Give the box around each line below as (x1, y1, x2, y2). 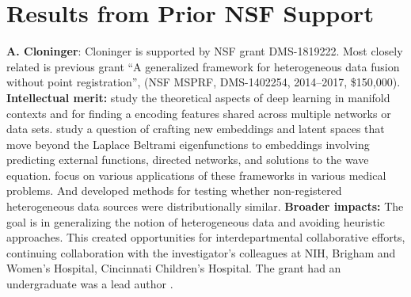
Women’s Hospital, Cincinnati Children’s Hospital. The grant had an (6, 260, 341, 276)
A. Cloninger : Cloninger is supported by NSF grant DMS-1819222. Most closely (6, 43, 403, 59)
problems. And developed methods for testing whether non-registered (6, 182, 342, 199)
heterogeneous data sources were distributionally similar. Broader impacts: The (6, 198, 404, 215)
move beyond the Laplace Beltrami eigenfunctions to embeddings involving (6, 135, 370, 152)
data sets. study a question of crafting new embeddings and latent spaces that (6, 120, 385, 137)
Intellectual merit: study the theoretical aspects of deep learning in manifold (6, 89, 390, 105)
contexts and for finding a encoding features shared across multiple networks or (6, 105, 391, 121)
